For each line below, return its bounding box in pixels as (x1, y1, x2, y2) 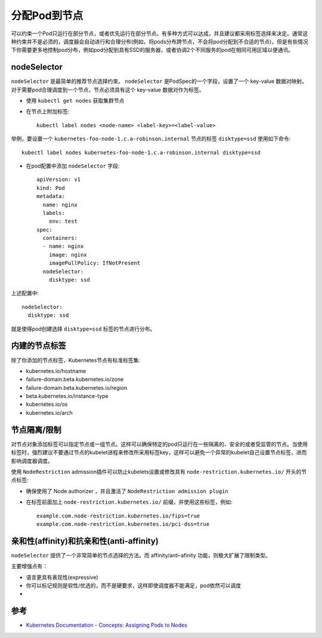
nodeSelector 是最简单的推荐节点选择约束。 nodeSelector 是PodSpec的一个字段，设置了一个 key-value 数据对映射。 (11, 78, 308, 85)
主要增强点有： (11, 563, 48, 570)
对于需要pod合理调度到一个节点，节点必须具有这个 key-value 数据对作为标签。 (11, 86, 205, 93)
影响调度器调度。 (11, 457, 53, 464)
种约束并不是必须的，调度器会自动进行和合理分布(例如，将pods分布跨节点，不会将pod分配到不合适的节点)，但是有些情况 (11, 38, 308, 45)
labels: (42, 209, 65, 216)
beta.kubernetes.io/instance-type (26, 393, 109, 400)
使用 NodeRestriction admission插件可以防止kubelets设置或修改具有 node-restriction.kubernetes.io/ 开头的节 (11, 468, 307, 475)
